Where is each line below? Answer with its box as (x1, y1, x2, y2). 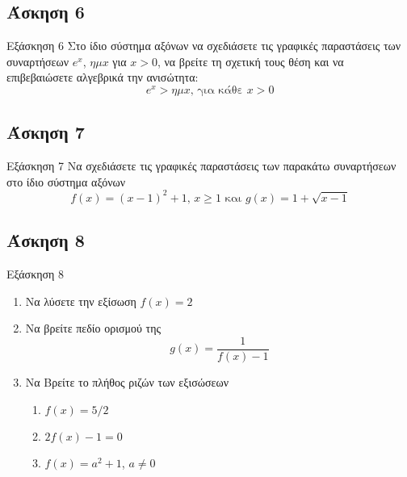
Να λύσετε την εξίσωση (25, 292, 136, 309)
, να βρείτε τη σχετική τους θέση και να (157, 52, 344, 69)
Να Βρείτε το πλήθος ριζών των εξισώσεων (25, 374, 229, 390)
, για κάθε (190, 85, 244, 97)
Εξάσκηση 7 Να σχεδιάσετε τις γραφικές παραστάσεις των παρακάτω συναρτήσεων (6, 157, 397, 174)
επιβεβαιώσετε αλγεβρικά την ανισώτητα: (6, 69, 199, 86)
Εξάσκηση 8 (6, 266, 65, 282)
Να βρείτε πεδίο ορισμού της (25, 320, 162, 337)
